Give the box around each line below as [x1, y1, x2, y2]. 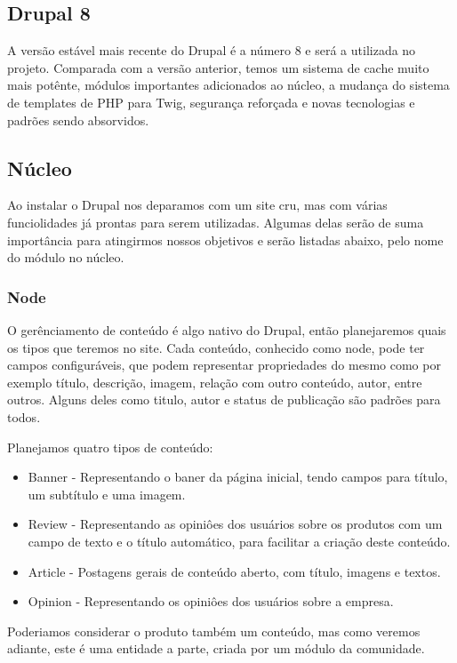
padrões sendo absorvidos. [7, 110, 149, 129]
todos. [7, 407, 41, 426]
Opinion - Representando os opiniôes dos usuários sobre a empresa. [28, 592, 394, 611]
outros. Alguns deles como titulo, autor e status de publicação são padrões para [7, 390, 441, 409]
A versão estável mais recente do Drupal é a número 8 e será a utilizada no [7, 41, 416, 60]
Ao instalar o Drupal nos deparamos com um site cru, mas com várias [7, 196, 388, 214]
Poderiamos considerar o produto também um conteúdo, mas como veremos [7, 621, 421, 640]
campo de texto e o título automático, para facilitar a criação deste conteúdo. [28, 531, 451, 550]
